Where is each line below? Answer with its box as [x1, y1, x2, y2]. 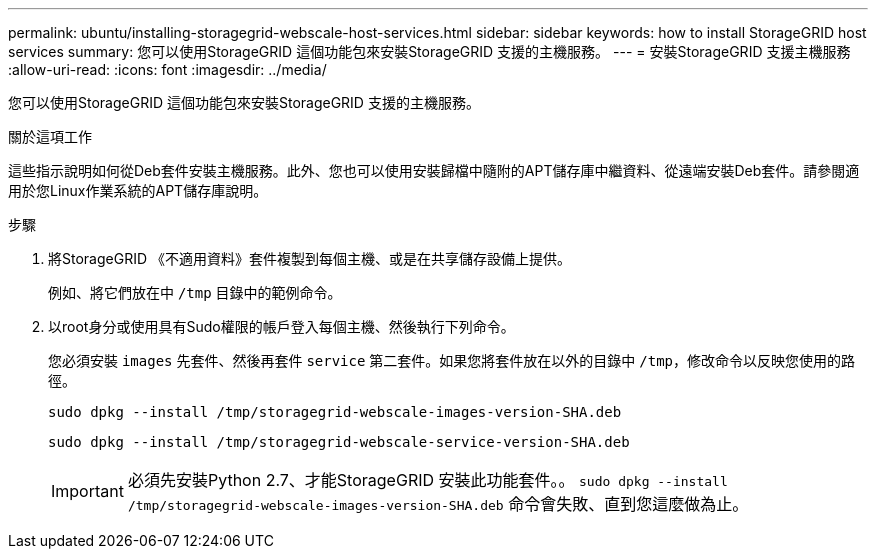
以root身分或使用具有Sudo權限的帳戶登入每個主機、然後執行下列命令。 [48, 318, 515, 335]
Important [51, 481, 124, 501]
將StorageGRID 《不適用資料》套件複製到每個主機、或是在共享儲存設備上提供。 [48, 250, 571, 267]
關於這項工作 [8, 128, 92, 145]
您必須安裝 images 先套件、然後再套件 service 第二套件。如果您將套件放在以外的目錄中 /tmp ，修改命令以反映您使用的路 [48, 352, 855, 369]
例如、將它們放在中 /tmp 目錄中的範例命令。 [48, 284, 342, 301]
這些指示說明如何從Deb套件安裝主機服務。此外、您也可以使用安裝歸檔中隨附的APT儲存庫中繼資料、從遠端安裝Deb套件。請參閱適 [8, 162, 860, 179]
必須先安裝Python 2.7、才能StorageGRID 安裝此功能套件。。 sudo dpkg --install [127, 470, 728, 490]
